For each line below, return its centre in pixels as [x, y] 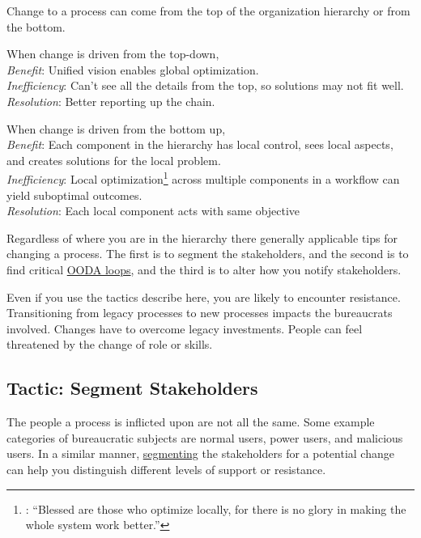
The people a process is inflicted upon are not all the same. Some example [191, 422]
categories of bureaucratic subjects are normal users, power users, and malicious [205, 437]
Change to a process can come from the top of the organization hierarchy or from [208, 11]
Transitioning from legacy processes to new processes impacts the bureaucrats [200, 313]
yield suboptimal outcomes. [74, 195]
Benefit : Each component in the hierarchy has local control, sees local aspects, [200, 144]
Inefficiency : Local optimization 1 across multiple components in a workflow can [203, 178]
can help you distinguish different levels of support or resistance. [166, 469]
